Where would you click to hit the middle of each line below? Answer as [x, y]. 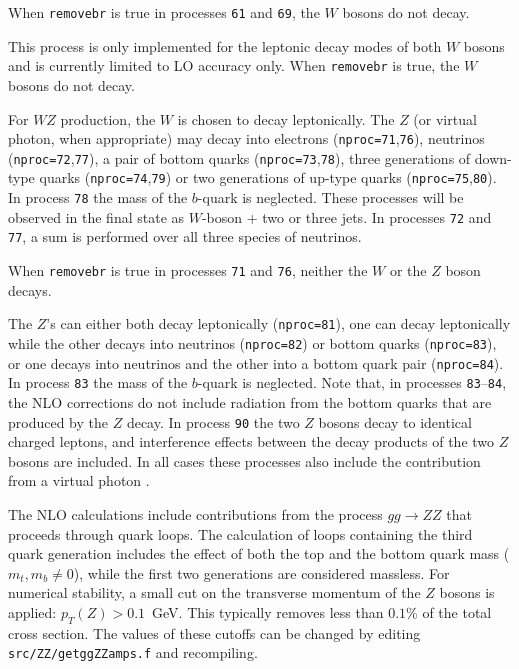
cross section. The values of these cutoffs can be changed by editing [214, 632]
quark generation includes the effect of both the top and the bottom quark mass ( [259, 553]
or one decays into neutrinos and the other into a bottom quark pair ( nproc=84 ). [256, 362]
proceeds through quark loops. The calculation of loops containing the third [240, 533]
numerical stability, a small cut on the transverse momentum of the [214, 592]
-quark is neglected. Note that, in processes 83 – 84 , [352, 382]
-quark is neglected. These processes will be [330, 197]
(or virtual [445, 118]
